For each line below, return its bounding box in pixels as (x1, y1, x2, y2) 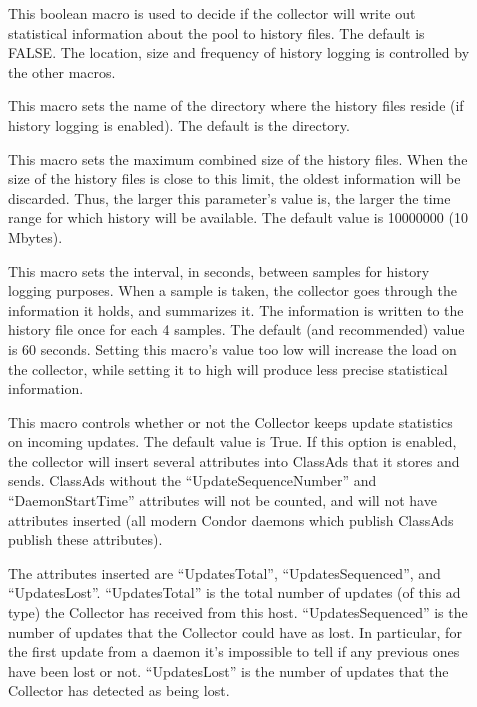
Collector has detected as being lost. (8, 680, 230, 701)
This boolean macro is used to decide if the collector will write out (8, 3, 416, 23)
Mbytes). (8, 226, 63, 247)
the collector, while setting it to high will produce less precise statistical (8, 358, 448, 379)
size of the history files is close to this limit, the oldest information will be (8, 168, 461, 189)
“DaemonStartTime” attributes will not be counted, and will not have (8, 490, 437, 511)
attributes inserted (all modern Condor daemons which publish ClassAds (8, 509, 454, 530)
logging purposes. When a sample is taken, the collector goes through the (8, 280, 457, 301)
